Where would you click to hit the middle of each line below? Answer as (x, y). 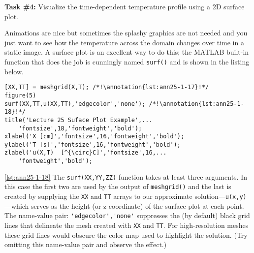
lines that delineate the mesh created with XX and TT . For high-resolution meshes (127, 225)
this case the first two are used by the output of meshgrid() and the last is (118, 186)
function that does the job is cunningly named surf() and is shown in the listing (127, 61)
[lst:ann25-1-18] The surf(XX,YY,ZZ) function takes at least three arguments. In (126, 176)
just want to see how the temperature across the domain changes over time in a (124, 42)
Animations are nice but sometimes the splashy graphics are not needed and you (126, 33)
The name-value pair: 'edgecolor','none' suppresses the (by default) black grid (127, 215)
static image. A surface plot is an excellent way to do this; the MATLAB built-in (127, 52)
